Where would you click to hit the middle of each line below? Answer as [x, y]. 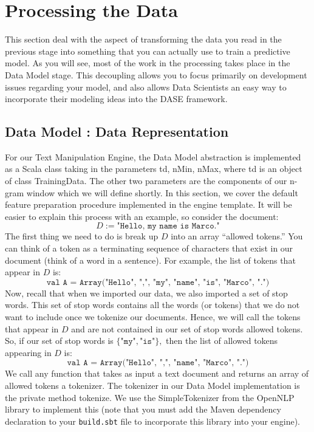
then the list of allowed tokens [222, 341]
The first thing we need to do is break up [82, 236]
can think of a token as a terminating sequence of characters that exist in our [149, 248]
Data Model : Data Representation [117, 132]
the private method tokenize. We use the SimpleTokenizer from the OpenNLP [150, 397]
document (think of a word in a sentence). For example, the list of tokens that [150, 260]
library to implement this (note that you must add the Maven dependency [143, 409]
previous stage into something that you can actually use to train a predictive [148, 51]
